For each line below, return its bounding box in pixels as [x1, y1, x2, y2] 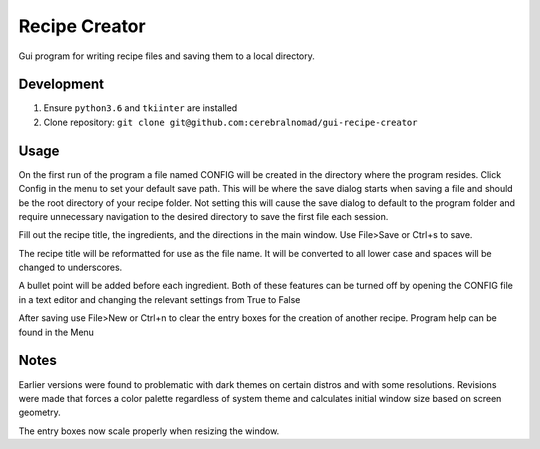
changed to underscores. [18, 261, 123, 274]
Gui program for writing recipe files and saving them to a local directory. [18, 50, 315, 62]
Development [18, 76, 105, 93]
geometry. [18, 406, 61, 419]
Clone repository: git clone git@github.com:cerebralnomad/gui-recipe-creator [43, 116, 418, 128]
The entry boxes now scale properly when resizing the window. [18, 425, 280, 437]
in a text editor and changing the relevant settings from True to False [18, 293, 301, 305]
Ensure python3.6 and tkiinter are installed [43, 102, 238, 114]
